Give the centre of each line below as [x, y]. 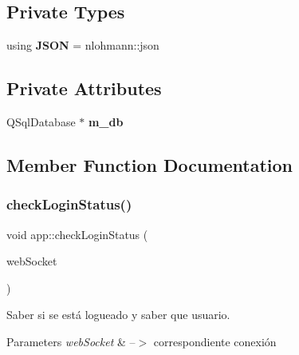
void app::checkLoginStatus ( [77, 234]
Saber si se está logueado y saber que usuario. [118, 315]
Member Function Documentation [150, 164]
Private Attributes [84, 88]
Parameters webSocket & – [71, 341]
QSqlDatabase [41, 122]
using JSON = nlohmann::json [83, 45]
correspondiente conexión [215, 341]
